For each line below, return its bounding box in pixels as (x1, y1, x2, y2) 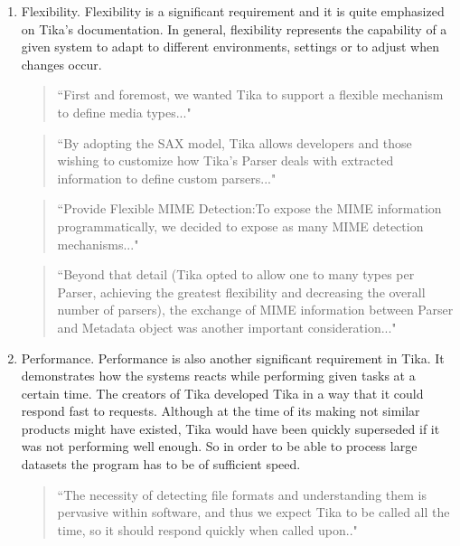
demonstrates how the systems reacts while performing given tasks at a (21, 366, 416, 385)
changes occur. (21, 54, 102, 73)
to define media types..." (57, 102, 192, 121)
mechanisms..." (57, 234, 139, 253)
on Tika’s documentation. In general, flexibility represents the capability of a (21, 19, 447, 38)
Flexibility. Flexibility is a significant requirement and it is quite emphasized (21, 2, 445, 20)
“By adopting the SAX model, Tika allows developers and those (57, 133, 412, 152)
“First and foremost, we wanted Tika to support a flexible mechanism (57, 85, 444, 104)
